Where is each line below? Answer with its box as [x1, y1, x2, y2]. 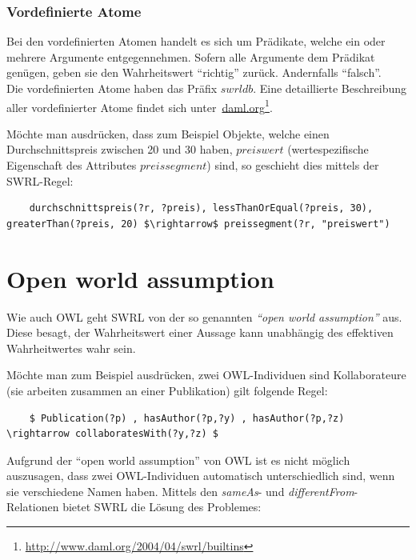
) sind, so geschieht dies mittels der [206, 157, 379, 174]
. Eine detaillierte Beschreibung [253, 80, 407, 96]
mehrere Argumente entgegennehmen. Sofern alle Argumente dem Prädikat [6, 48, 375, 65]
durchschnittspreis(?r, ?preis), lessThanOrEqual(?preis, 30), [29, 202, 374, 214]
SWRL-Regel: [6, 172, 74, 189]
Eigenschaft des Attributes [6, 157, 137, 174]
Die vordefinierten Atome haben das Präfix [6, 80, 218, 96]
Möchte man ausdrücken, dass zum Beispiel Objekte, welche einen [6, 125, 330, 142]
